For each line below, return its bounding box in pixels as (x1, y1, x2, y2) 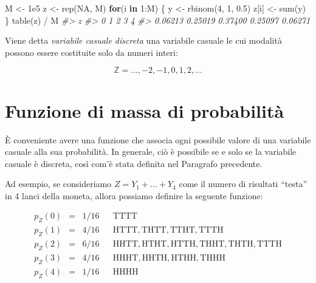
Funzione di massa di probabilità (5, 98, 284, 123)
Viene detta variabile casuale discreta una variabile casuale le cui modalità (5, 34, 282, 47)
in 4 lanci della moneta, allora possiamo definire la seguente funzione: (5, 189, 263, 202)
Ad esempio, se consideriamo (5, 177, 112, 190)
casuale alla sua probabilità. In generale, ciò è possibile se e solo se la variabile (5, 145, 297, 158)
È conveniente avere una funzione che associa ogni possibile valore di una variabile (5, 133, 311, 146)
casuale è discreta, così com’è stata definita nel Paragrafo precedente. (5, 157, 263, 169)
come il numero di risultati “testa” (179, 177, 307, 190)
